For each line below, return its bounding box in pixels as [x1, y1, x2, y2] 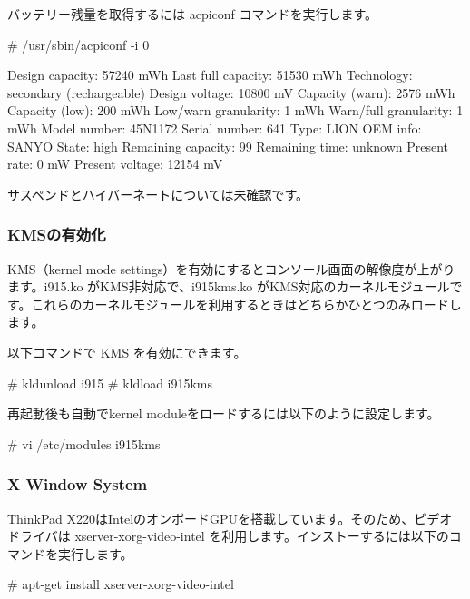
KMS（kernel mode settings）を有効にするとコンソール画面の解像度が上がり [7, 259, 455, 278]
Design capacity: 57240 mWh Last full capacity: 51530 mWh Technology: [7, 65, 413, 84]
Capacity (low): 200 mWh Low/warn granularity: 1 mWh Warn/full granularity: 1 [7, 101, 464, 120]
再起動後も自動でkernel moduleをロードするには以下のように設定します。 [7, 404, 440, 423]
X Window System [7, 473, 148, 496]
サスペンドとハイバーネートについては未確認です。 [7, 184, 309, 203]
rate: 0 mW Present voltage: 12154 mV [7, 154, 223, 173]
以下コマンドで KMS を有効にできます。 [7, 342, 247, 361]
